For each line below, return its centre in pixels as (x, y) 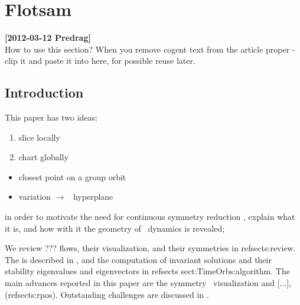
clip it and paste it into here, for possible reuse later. (100, 61)
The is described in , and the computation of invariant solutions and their (138, 259)
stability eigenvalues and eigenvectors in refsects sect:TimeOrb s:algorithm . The (147, 271)
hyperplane (93, 197)
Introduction (44, 93)
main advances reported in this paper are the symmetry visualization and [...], (148, 283)
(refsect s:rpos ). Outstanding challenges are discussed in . (107, 294)
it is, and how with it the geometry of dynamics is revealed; (115, 228)
